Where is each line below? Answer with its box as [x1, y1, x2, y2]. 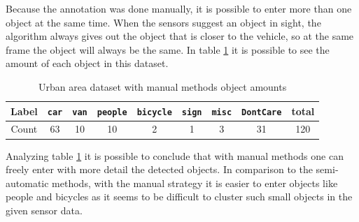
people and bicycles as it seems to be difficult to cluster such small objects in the [6, 189, 353, 204]
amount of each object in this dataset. [6, 56, 169, 71]
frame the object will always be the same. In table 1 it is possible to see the [6, 42, 330, 57]
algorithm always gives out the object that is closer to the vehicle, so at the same [6, 29, 354, 43]
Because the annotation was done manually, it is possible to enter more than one [6, 1, 352, 15]
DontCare [241, 107, 282, 117]
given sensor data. [6, 202, 83, 217]
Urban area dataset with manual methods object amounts [38, 79, 287, 94]
